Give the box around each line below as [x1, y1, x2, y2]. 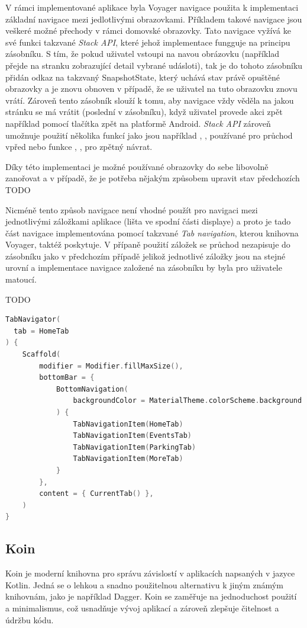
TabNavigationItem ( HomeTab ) [73, 419, 183, 428]
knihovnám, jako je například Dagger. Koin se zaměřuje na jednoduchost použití [5, 590, 297, 603]
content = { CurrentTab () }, [39, 489, 154, 498]
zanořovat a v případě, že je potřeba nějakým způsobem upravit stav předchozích [5, 172, 300, 184]
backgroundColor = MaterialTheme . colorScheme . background [73, 396, 302, 405]
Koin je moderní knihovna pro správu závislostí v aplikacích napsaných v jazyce [5, 567, 295, 579]
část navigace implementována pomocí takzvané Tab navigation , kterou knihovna [5, 226, 299, 239]
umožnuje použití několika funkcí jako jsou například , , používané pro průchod [5, 129, 293, 141]
